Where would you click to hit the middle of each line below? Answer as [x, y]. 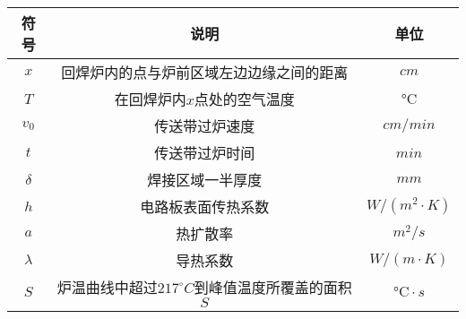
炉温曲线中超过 [107, 287]
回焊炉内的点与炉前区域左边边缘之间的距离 [205, 72]
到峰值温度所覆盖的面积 [273, 287]
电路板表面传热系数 [205, 207]
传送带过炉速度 [205, 126]
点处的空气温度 [244, 99]
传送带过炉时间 [205, 153]
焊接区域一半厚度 [205, 180]
